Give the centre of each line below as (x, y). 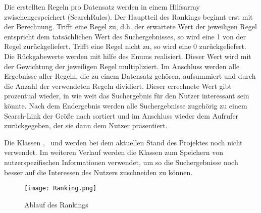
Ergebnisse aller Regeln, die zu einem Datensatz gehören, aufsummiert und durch (130, 76)
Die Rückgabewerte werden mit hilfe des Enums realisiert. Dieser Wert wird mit (128, 56)
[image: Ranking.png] (61, 189)
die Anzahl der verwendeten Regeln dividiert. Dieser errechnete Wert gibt (118, 86)
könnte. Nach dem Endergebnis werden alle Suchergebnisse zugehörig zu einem (126, 105)
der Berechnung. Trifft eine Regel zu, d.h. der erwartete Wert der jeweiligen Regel (130, 26)
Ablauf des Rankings (56, 204)
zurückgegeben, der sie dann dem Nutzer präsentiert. (86, 125)
